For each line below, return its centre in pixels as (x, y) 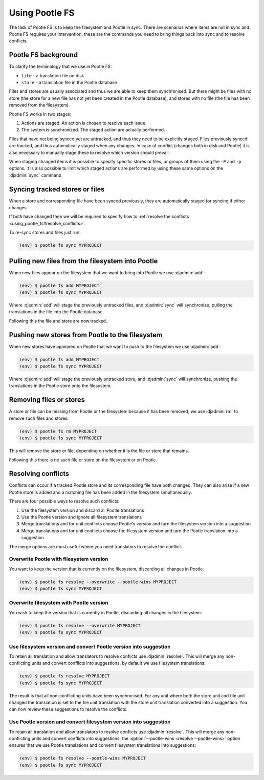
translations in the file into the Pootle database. (56, 312)
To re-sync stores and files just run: (45, 233)
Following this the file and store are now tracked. (58, 321)
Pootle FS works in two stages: (40, 114)
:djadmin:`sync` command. (36, 175)
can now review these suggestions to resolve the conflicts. (68, 709)
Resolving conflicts (39, 474)
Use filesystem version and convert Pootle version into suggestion (90, 647)
